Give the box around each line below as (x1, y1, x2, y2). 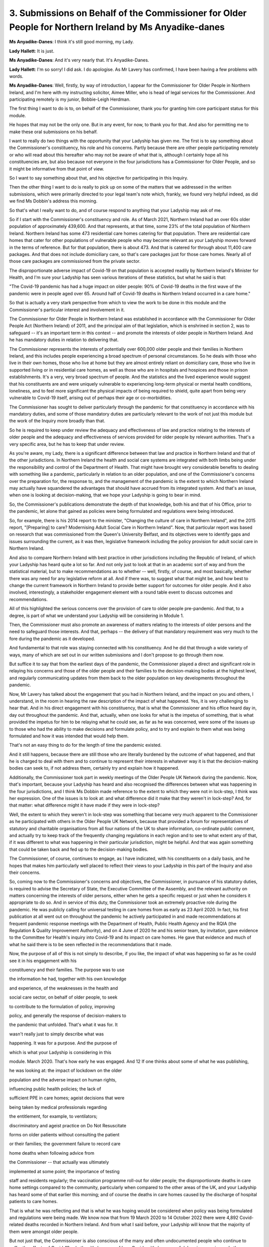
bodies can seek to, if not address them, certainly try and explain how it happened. (9, 765, 179, 771)
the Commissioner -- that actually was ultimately (9, 1159, 109, 1165)
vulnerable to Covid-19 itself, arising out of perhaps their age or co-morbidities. (9, 395, 172, 401)
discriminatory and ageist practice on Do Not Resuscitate (9, 1122, 127, 1128)
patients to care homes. (9, 1199, 58, 1205)
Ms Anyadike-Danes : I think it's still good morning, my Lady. (9, 39, 134, 45)
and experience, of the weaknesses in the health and (9, 985, 118, 991)
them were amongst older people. (9, 1229, 79, 1235)
